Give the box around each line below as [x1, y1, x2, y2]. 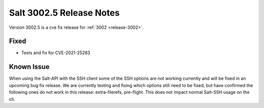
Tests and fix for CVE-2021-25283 [21, 50, 90, 56]
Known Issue [9, 63, 50, 71]
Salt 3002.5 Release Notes [9, 7, 120, 18]
